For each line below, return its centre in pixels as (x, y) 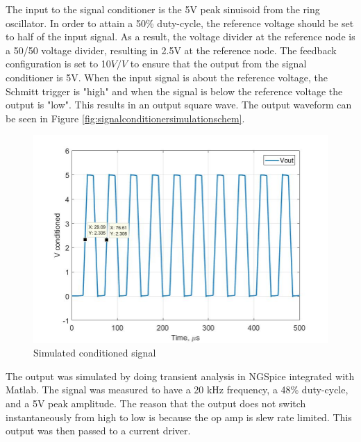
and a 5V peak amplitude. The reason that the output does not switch (156, 403)
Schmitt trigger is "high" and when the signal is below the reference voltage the (174, 91)
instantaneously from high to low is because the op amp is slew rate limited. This (179, 417)
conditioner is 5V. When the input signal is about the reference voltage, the (167, 77)
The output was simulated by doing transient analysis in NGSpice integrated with (180, 376)
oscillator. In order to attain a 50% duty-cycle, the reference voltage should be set (180, 23)
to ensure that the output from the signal (218, 64)
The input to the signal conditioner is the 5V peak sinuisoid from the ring (163, 9)
